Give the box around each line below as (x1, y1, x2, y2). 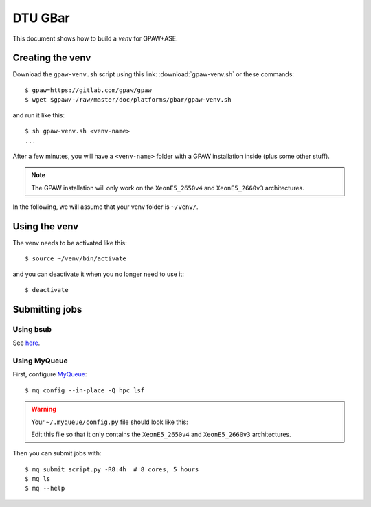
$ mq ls (25, 475, 51, 483)
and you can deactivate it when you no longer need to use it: (12, 270, 185, 278)
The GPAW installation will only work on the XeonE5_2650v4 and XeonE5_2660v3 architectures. (31, 183, 305, 192)
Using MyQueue (12, 356, 68, 365)
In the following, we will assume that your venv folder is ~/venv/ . (12, 203, 199, 211)
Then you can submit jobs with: (12, 449, 102, 458)
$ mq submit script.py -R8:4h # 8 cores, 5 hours (25, 465, 199, 473)
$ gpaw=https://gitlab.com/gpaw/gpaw (25, 86, 153, 94)
